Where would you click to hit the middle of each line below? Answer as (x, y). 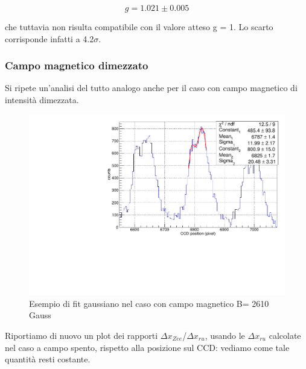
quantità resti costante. (48, 359)
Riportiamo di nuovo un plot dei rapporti (81, 336)
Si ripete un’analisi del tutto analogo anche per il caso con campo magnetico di (151, 88)
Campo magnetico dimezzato (77, 65)
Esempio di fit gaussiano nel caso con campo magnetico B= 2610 (149, 303)
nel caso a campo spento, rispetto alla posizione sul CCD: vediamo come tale (147, 347)
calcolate (285, 336)
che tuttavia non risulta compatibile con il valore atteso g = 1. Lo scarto (139, 27)
